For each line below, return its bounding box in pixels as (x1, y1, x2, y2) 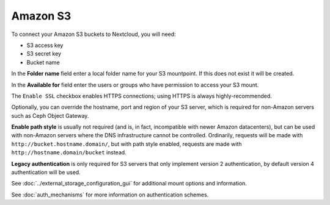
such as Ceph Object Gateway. (11, 112, 89, 119)
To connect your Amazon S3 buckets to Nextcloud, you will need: (11, 31, 177, 38)
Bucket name (26, 59, 61, 66)
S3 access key (26, 41, 64, 49)
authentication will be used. (11, 168, 81, 176)
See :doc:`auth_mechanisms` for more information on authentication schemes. (11, 191, 209, 198)
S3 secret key (26, 50, 61, 57)
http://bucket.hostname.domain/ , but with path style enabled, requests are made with (11, 140, 242, 148)
